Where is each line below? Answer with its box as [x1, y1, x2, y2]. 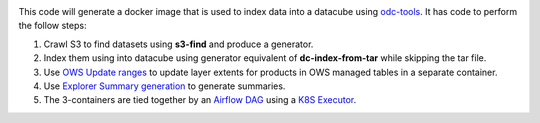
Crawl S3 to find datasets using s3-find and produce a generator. [43, 38, 314, 50]
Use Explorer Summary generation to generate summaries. [43, 80, 286, 92]
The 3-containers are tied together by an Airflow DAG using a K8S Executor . [43, 94, 357, 106]
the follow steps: [18, 20, 87, 32]
